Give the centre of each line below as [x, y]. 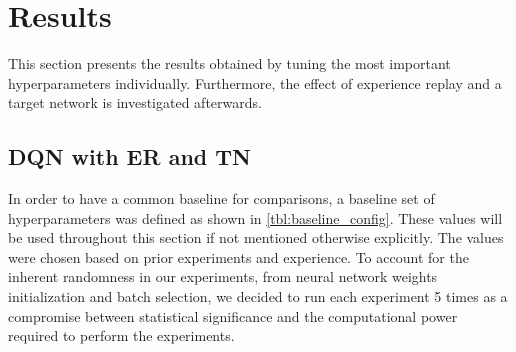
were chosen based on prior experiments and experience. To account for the [238, 256]
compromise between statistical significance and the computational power [233, 315]
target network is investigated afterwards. [135, 102]
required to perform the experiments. [121, 335]
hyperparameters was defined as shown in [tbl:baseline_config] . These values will [255, 217]
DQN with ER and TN [129, 156]
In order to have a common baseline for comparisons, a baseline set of [221, 198]
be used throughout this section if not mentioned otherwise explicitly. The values [256, 237]
